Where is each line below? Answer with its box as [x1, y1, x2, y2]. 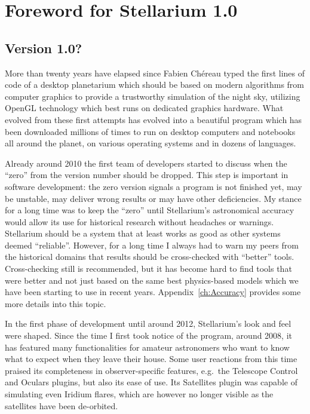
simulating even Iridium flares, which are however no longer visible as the [5, 388, 274, 400]
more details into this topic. [5, 297, 106, 309]
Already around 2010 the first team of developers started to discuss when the [5, 157, 287, 169]
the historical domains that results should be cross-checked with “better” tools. [5, 250, 294, 263]
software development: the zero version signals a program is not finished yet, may [5, 180, 302, 192]
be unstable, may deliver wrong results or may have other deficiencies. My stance [5, 192, 302, 204]
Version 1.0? [5, 38, 82, 57]
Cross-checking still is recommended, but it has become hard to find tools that [5, 262, 292, 275]
